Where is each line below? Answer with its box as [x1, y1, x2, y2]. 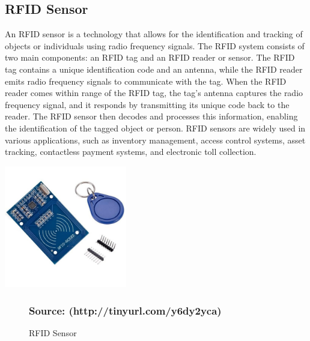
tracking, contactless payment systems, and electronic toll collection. [5, 145, 257, 158]
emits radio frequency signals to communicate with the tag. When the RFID [5, 74, 287, 87]
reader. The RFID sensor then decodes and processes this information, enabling [5, 110, 298, 122]
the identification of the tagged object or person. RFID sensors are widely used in [5, 121, 306, 134]
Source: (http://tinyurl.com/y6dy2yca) [29, 303, 222, 318]
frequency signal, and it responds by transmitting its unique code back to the [5, 98, 290, 110]
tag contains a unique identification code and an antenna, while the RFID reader [5, 62, 303, 75]
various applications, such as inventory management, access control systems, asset [5, 133, 306, 146]
